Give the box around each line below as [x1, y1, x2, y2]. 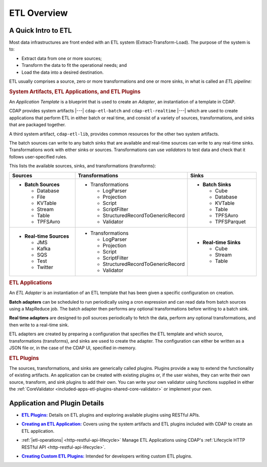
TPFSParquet [215, 218, 246, 225]
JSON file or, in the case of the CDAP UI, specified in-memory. [9, 345, 136, 351]
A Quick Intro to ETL [9, 26, 72, 35]
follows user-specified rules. [9, 154, 68, 159]
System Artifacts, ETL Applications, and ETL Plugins [9, 88, 141, 95]
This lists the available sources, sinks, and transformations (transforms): [9, 163, 156, 169]
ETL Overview [9, 7, 68, 18]
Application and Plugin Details [9, 399, 104, 407]
